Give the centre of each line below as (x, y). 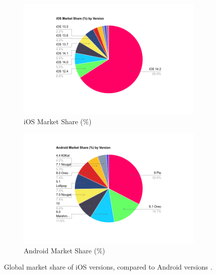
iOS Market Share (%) (58, 121)
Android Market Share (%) (65, 250)
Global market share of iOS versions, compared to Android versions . (108, 267)
